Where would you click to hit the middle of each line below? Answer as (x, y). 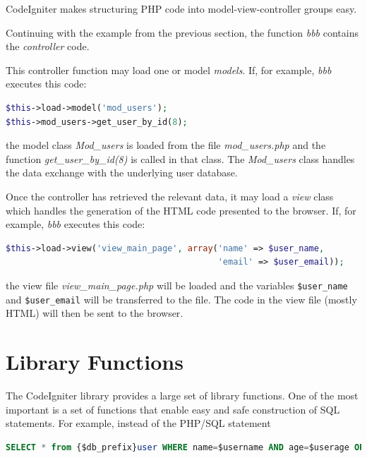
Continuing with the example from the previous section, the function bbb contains (182, 32)
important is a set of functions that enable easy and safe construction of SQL (173, 409)
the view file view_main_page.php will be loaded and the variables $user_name (177, 285)
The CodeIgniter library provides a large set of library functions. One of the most (182, 395)
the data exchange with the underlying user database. (122, 173)
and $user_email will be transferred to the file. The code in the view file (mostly (181, 299)
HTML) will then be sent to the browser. (95, 313)
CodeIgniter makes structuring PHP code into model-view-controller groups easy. (181, 8)
